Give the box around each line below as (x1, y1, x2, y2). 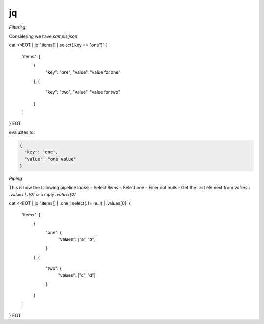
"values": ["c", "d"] (58, 272, 96, 278)
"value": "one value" (24, 156, 77, 162)
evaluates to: (9, 130, 35, 135)
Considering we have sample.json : (9, 33, 79, 39)
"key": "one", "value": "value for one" (45, 69, 121, 75)
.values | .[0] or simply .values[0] (9, 191, 76, 197)
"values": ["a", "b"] (58, 236, 96, 242)
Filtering (9, 24, 26, 30)
